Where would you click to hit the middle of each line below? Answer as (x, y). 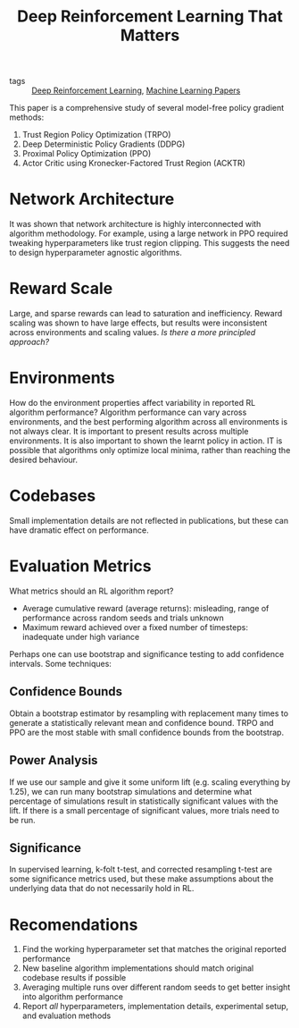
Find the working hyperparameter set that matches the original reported (154, 949)
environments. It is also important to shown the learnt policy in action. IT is (146, 441)
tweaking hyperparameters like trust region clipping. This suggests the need (149, 243)
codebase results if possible (74, 978)
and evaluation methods (66, 1015)
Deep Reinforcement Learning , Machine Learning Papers (136, 90)
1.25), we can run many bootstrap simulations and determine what (131, 791)
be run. (22, 820)
